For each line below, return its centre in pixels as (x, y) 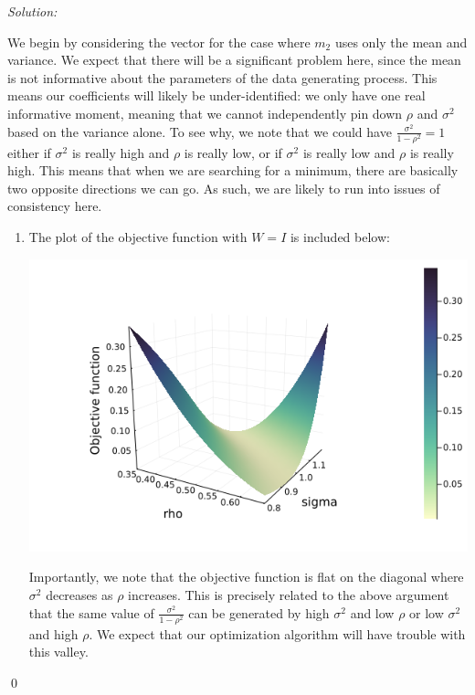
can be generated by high (259, 612)
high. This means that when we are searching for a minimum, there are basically (233, 170)
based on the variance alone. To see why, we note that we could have (200, 131)
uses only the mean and (401, 42)
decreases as (79, 594)
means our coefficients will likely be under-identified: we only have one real (216, 95)
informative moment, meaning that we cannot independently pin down (205, 113)
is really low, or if (233, 152)
